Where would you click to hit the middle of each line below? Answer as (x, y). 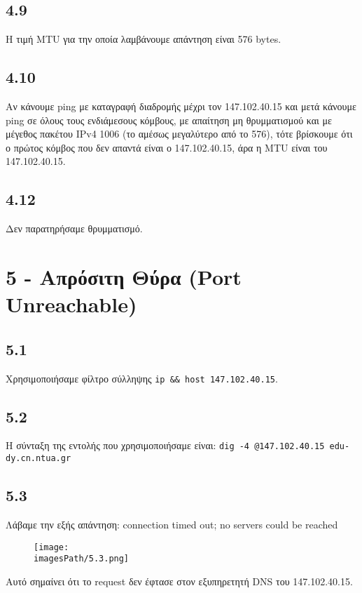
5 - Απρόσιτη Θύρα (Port (124, 276)
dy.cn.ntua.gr (39, 459)
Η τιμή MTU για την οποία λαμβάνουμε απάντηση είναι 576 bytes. (144, 39)
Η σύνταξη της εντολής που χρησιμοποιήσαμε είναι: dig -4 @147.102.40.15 (165, 445)
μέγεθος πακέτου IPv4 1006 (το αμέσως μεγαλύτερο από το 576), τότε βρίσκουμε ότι (179, 134)
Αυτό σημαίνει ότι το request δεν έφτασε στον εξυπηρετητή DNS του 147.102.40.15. (179, 581)
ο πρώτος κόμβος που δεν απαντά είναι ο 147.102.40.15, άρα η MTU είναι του (167, 147)
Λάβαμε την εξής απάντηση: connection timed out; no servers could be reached (172, 524)
